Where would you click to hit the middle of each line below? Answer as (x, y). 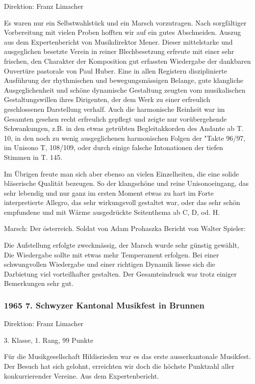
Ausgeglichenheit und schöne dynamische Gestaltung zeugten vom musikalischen (125, 90)
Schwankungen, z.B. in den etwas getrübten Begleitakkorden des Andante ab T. (124, 128)
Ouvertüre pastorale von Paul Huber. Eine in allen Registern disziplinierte (115, 70)
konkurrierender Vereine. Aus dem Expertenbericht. (81, 375)
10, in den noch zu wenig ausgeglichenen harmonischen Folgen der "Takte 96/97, (125, 138)
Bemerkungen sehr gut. (39, 283)
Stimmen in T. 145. (33, 157)
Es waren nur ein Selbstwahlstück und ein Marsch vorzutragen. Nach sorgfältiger (125, 22)
